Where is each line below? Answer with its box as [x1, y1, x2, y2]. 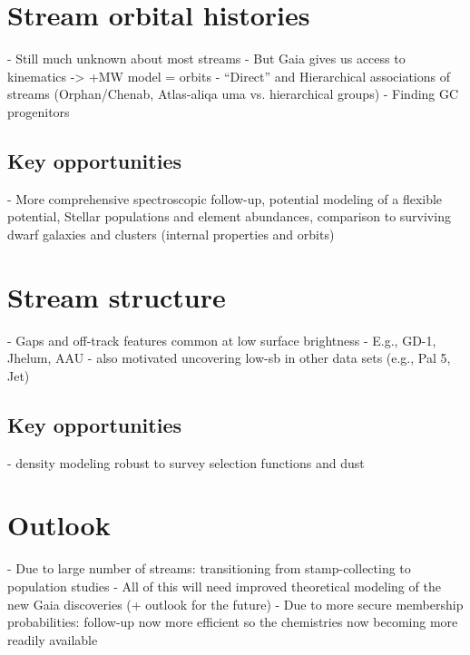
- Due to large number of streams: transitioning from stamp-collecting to [7, 559, 411, 578]
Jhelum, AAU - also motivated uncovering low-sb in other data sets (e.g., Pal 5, [7, 348, 451, 367]
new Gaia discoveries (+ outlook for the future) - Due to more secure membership [7, 594, 464, 613]
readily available [7, 630, 98, 649]
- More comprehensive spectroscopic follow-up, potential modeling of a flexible [7, 189, 443, 208]
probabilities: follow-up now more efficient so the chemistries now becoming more [7, 612, 458, 631]
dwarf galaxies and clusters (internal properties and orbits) [7, 224, 335, 243]
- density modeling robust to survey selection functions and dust [7, 453, 365, 472]
